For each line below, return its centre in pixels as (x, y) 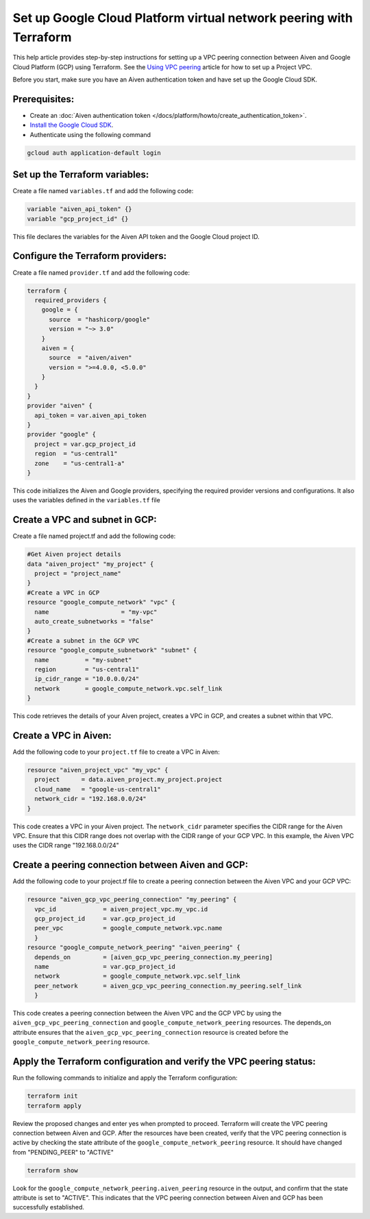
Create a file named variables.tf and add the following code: (103, 191)
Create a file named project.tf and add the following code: (94, 536)
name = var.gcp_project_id (105, 966)
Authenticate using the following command (90, 134)
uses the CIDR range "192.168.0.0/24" (66, 846)
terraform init (52, 1096)
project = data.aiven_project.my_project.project (128, 780)
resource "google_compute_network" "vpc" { (101, 602)
